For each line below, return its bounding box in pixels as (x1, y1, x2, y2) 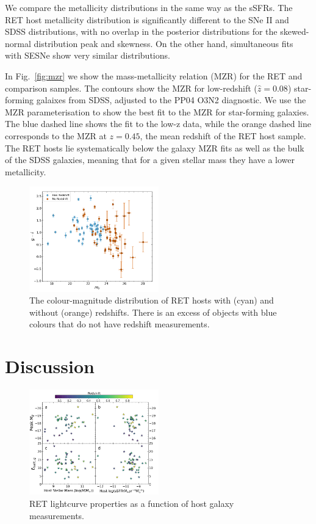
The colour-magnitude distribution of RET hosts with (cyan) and (29, 294, 274, 307)
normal (5, 37, 31, 49)
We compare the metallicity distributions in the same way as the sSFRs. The (5, 1, 293, 13)
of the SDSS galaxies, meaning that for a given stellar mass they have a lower (5, 153, 295, 166)
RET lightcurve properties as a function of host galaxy (29, 497, 234, 509)
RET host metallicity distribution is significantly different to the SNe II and (5, 13, 289, 26)
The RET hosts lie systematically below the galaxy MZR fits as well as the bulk (5, 141, 304, 154)
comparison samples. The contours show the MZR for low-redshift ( (5, 81, 257, 94)
